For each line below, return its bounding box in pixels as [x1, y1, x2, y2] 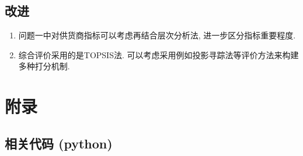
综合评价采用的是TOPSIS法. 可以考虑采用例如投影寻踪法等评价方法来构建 [18, 48, 299, 61]
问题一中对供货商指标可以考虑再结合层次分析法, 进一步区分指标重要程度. [18, 29, 296, 41]
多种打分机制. [18, 60, 70, 72]
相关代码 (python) [5, 134, 113, 152]
